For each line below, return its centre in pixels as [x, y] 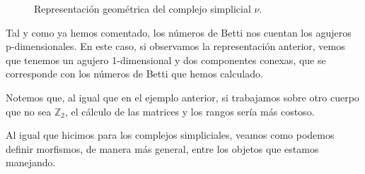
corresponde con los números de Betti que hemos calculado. [134, 74]
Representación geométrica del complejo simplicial [143, 8]
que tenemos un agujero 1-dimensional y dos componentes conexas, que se [166, 60]
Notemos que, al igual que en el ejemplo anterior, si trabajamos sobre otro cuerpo [182, 97]
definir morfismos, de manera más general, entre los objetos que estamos [162, 148]
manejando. [31, 162]
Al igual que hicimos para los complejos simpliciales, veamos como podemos [170, 135]
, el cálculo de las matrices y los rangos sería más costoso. [190, 111]
